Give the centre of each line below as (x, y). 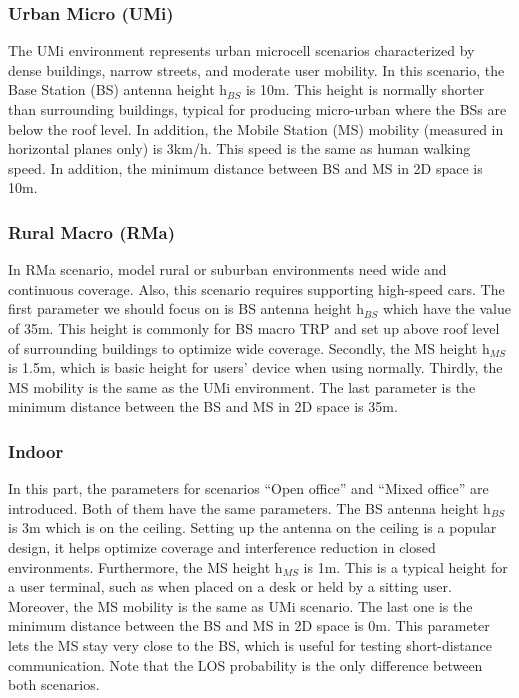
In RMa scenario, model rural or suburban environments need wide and (227, 269)
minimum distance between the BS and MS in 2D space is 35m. (203, 406)
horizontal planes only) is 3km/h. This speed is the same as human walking (239, 148)
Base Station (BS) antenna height (111, 89)
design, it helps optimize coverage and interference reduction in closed (222, 546)
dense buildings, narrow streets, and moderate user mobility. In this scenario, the (256, 69)
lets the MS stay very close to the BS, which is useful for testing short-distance (250, 644)
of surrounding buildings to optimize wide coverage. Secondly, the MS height (243, 347)
